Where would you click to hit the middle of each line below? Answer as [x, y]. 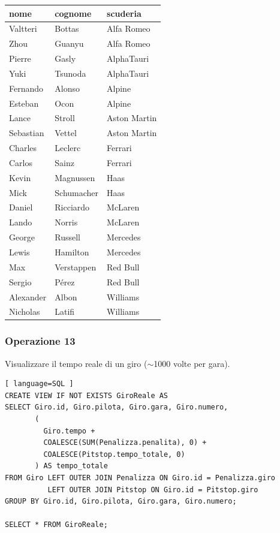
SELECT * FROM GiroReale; [56, 525]
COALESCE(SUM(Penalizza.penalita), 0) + [125, 443]
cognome [73, 13]
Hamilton [72, 252]
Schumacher [77, 192]
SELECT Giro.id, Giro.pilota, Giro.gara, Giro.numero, [117, 407]
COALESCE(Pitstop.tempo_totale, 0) [114, 454]
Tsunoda [70, 73]
